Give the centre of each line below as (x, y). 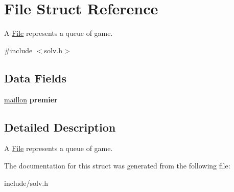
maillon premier (31, 99)
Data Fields (36, 78)
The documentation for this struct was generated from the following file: (117, 165)
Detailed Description (60, 127)
